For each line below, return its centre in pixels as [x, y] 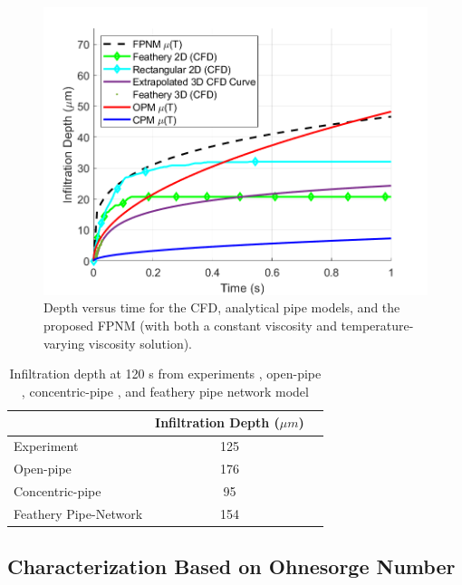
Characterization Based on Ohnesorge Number [231, 566]
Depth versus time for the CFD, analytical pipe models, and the [222, 307]
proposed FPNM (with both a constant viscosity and [190, 326]
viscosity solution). [140, 343]
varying [64, 343]
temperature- [377, 326]
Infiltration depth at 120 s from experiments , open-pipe [165, 374]
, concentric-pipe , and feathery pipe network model [165, 391]
